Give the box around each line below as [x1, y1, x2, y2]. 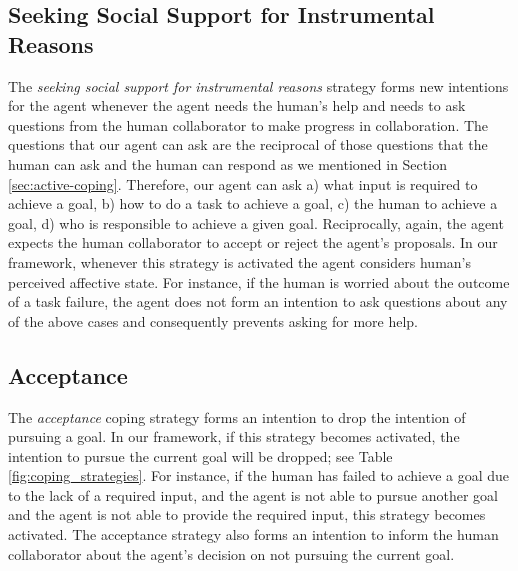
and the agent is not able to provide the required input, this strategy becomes [8, 504, 486, 525]
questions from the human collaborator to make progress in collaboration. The [8, 114, 489, 135]
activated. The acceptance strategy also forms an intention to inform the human [8, 524, 499, 545]
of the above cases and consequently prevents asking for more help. [8, 310, 418, 331]
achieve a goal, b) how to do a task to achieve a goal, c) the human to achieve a [8, 193, 498, 214]
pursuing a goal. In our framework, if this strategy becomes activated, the [8, 426, 460, 447]
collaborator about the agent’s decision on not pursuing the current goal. [8, 543, 455, 564]
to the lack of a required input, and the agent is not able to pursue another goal [8, 484, 498, 505]
